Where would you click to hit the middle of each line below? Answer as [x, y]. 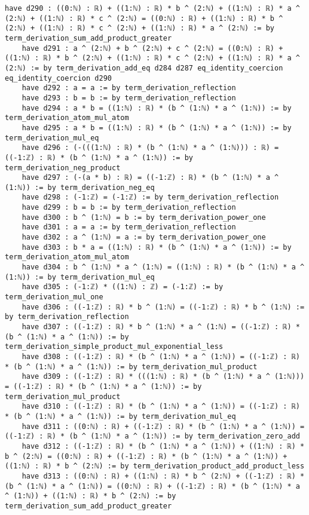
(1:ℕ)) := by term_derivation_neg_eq [80, 187]
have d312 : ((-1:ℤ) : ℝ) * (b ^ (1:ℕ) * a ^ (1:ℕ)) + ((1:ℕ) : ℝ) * [163, 446]
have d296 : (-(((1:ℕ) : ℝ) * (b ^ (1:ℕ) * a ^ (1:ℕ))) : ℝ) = [150, 148]
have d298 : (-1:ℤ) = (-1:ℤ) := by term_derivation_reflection [150, 197]
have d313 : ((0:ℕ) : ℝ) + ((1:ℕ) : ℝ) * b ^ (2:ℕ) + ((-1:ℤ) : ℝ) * [163, 476]
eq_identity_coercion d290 [58, 78]
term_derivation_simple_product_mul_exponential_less [114, 347]
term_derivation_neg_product [63, 168]
